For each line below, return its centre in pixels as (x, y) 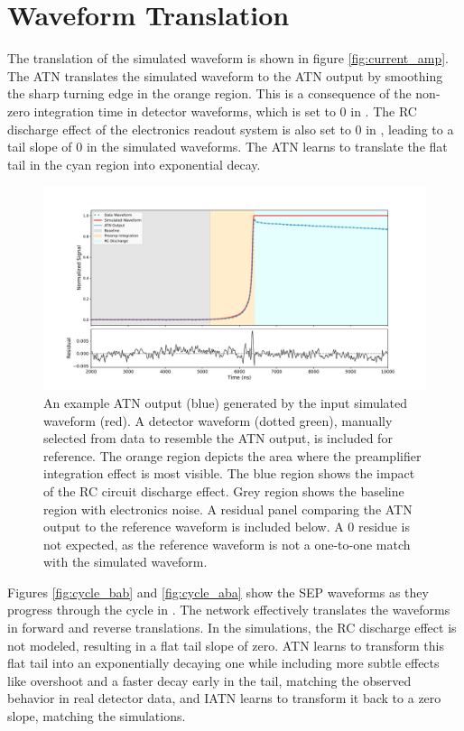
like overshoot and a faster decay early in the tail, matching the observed (209, 680)
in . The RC (384, 111)
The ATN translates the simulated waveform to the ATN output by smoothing (225, 75)
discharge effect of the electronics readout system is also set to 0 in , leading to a (231, 129)
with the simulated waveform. (125, 562)
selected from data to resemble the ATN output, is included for (218, 438)
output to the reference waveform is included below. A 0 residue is (227, 527)
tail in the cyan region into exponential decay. (134, 164)
